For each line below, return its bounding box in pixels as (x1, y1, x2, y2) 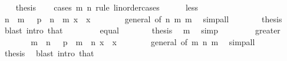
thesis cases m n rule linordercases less (15, 1, 199, 13)
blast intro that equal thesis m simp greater (4, 24, 281, 36)
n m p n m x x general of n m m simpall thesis (4, 12, 282, 25)
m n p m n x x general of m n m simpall (31, 35, 255, 48)
